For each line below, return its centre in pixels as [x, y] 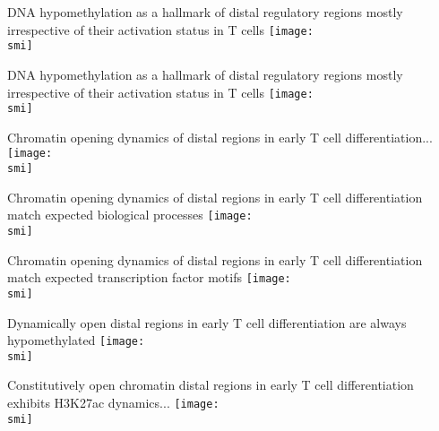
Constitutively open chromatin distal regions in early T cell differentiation [211, 385]
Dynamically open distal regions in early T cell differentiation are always [207, 322]
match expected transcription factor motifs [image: [149, 277]
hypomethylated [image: [76, 340]
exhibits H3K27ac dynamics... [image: [113, 403]
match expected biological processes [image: [130, 215]
